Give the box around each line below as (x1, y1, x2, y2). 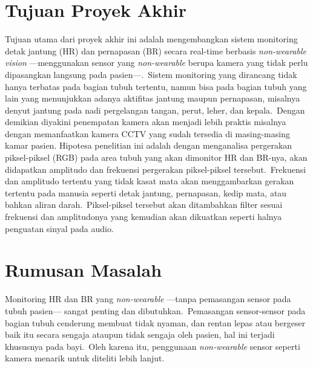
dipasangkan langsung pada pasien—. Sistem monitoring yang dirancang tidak (5, 68, 297, 80)
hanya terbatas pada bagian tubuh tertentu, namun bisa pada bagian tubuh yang (5, 80, 307, 92)
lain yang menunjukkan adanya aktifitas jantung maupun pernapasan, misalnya (5, 92, 300, 105)
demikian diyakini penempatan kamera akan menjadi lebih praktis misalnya (5, 115, 286, 128)
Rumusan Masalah (5, 257, 162, 282)
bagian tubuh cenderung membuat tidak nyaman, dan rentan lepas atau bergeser (5, 316, 306, 329)
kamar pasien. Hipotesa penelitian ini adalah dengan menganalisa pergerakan (5, 139, 292, 152)
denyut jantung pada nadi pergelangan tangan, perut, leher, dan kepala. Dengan (5, 103, 305, 116)
